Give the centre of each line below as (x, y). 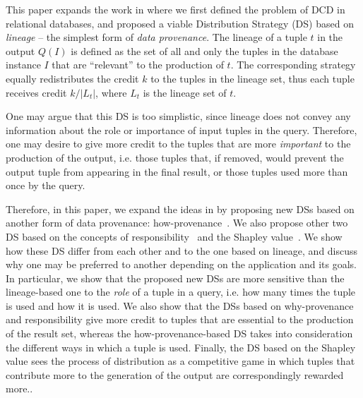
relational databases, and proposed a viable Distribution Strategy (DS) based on (180, 23)
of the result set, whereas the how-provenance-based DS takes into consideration (179, 333)
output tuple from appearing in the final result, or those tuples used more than (177, 171)
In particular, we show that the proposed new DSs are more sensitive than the (175, 278)
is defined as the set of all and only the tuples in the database (204, 50)
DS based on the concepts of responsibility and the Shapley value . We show (174, 236)
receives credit (36, 92)
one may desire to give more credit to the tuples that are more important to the (178, 144)
